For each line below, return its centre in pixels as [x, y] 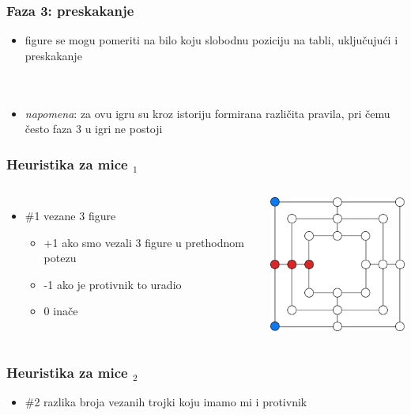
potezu [60, 258]
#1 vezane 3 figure [70, 215]
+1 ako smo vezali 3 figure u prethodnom [144, 242]
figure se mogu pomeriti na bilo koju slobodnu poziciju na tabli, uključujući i [211, 40]
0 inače [61, 311]
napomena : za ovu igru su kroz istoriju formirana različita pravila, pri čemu [207, 113]
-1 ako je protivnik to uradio [113, 284]
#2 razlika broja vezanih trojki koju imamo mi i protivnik [166, 402]
